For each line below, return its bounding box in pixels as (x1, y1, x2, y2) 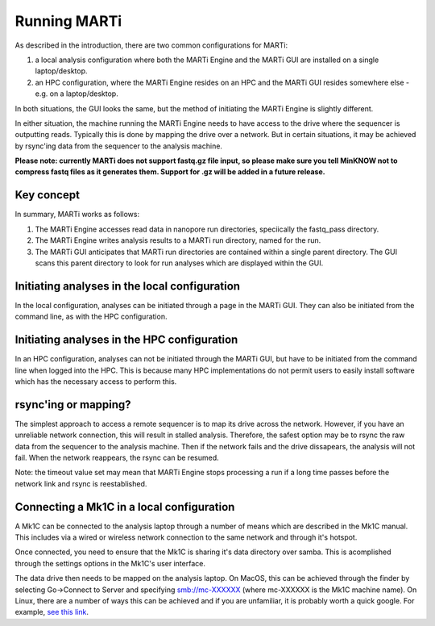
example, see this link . (14, 607, 89, 617)
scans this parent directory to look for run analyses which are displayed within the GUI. (35, 258, 324, 268)
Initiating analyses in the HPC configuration (14, 333, 238, 347)
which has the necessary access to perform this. (14, 376, 177, 386)
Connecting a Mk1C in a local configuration (14, 500, 235, 514)
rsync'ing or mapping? (14, 398, 132, 411)
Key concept (14, 188, 81, 202)
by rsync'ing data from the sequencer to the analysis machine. (14, 141, 223, 151)
